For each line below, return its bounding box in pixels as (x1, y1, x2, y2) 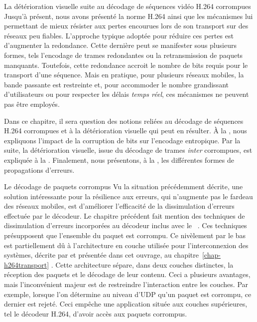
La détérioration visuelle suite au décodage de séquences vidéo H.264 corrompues (4, 1, 251, 11)
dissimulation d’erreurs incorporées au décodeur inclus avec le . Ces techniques (4, 220, 247, 231)
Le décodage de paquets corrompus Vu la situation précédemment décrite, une (4, 181, 243, 192)
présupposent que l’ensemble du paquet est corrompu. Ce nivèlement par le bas (4, 230, 246, 241)
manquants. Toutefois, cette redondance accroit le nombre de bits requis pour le (4, 59, 248, 70)
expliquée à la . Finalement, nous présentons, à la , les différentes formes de (4, 154, 234, 165)
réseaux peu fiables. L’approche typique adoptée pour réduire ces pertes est (4, 30, 234, 40)
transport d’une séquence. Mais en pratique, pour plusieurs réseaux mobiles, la (4, 69, 244, 80)
